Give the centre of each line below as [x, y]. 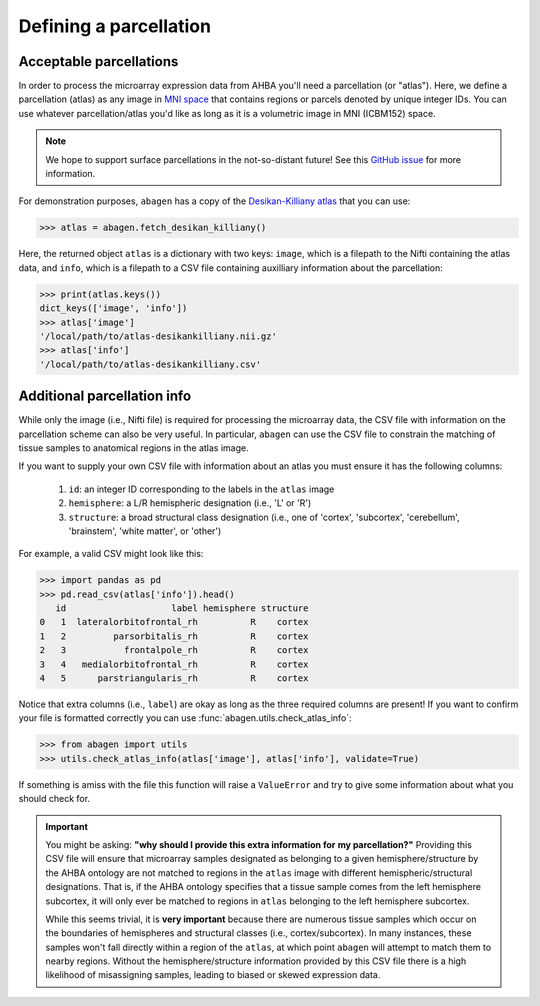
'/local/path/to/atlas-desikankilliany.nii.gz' [158, 336]
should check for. [54, 799]
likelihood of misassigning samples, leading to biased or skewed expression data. [213, 975]
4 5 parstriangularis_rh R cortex [174, 678]
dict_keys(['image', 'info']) [113, 308]
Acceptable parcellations [98, 61]
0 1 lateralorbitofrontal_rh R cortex [174, 622]
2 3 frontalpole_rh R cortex [174, 650]
